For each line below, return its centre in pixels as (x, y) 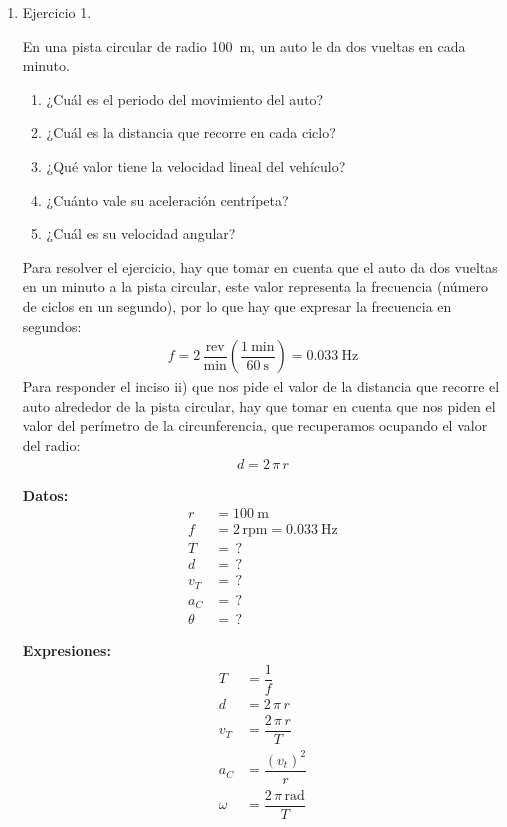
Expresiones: (66, 650)
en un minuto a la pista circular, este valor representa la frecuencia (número (255, 286)
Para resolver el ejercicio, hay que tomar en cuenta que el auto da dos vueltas (260, 266)
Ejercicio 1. (57, 12)
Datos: (45, 494)
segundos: (52, 325)
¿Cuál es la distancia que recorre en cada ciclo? (191, 132)
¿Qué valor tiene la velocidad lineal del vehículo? (196, 165)
